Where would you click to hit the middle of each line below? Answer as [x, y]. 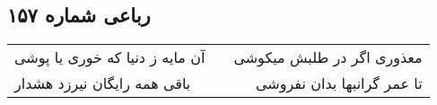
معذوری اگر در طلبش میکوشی [328, 57]
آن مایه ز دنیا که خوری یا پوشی [110, 57]
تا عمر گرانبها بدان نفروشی [339, 83]
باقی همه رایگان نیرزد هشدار [103, 83]
